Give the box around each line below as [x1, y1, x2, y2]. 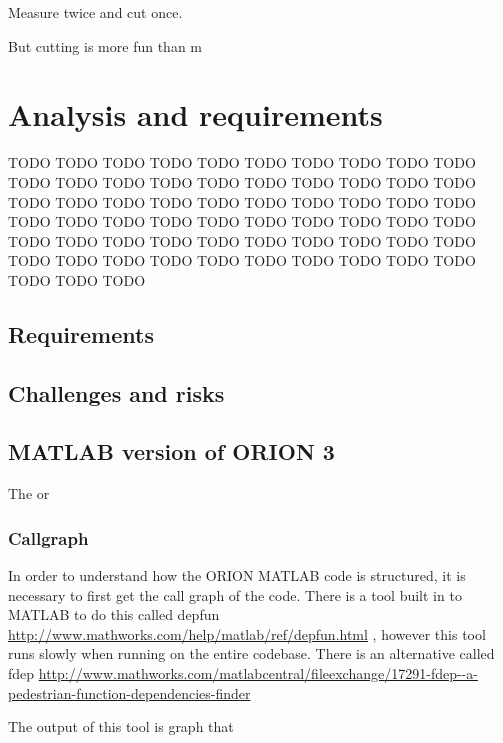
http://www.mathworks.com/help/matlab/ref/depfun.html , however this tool [8, 623, 486, 644]
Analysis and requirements [8, 94, 383, 135]
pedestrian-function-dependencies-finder [8, 682, 251, 703]
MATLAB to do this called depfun [8, 604, 220, 625]
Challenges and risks [8, 377, 225, 408]
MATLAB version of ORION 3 [8, 436, 335, 467]
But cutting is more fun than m [8, 35, 202, 56]
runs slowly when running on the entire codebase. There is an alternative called [8, 643, 495, 664]
